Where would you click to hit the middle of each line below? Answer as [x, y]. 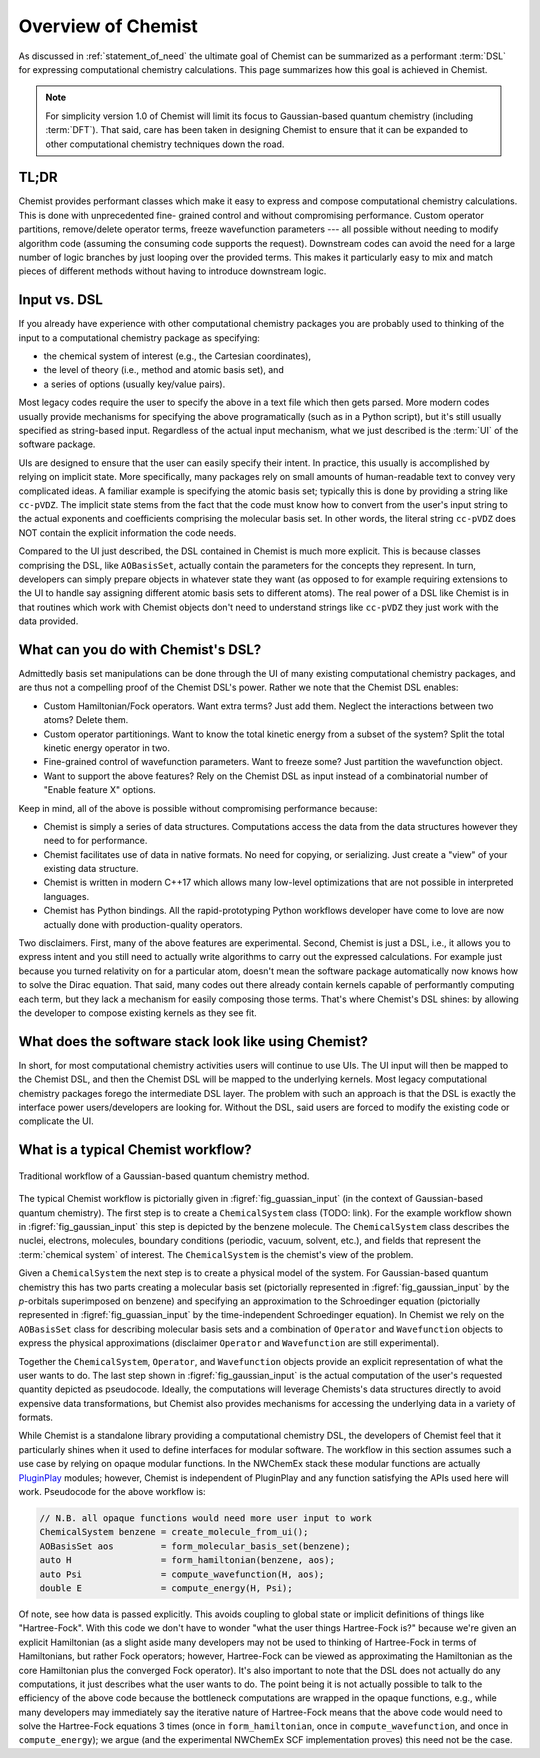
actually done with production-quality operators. [143, 924]
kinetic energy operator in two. [106, 747]
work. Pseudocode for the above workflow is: [112, 1492]
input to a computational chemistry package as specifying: [139, 337]
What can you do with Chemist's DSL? [140, 649]
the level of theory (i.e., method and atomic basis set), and [163, 370]
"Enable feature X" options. [100, 790]
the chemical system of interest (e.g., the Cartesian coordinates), [177, 356]
